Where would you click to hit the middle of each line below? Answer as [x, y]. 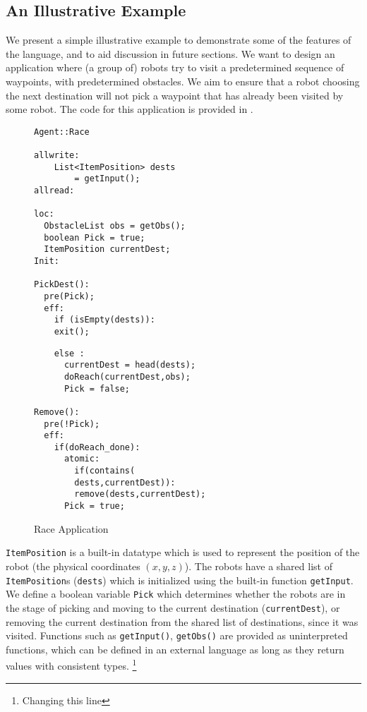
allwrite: [57, 156]
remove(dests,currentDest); [140, 494]
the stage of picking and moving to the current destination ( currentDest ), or [173, 607]
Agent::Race [62, 132]
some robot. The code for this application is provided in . [130, 109]
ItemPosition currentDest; [107, 249]
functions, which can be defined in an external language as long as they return [175, 649]
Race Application [71, 528]
